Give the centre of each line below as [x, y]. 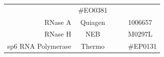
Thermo [93, 46]
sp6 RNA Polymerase [39, 46]
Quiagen [93, 22]
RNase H [58, 34]
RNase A [58, 22]
